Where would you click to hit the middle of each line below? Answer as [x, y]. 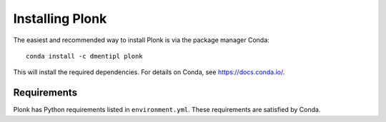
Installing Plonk [60, 19]
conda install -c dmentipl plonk [84, 56]
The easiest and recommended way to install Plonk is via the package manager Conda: [141, 40]
